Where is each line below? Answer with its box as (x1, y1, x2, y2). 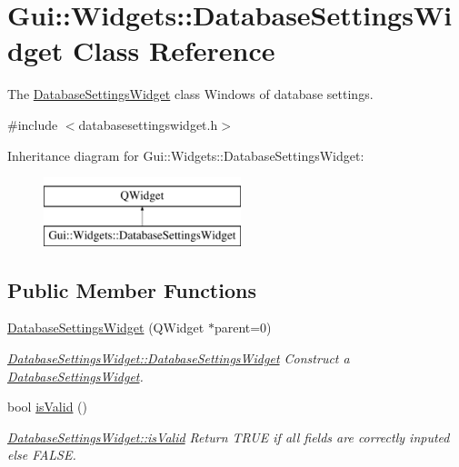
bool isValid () (7, 397, 88, 416)
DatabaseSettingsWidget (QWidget (7, 318, 205, 337)
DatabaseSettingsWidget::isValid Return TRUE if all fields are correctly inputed (7, 427, 450, 446)
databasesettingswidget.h (78, 114, 218, 134)
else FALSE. (7, 445, 76, 464)
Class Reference (72, 32, 275, 69)
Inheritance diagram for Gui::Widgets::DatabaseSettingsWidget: (7, 145, 364, 164)
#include (7, 114, 58, 134)
